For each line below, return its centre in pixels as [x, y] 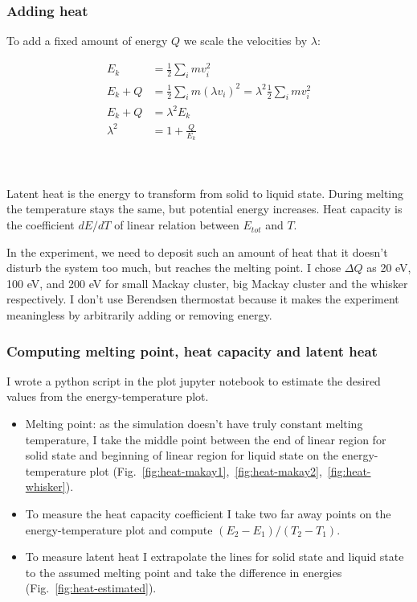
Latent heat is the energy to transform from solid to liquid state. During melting [205, 193]
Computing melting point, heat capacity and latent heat [192, 350]
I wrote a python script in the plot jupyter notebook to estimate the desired [194, 380]
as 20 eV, [389, 268]
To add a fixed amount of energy [87, 41]
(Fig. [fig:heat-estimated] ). [91, 588]
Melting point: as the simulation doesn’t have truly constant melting [194, 424]
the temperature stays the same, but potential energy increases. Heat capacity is [204, 209]
